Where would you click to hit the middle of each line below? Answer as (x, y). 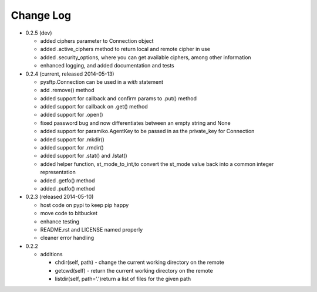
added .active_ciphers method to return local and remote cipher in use (125, 49)
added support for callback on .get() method (94, 107)
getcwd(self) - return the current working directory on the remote (134, 270)
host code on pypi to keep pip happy (85, 205)
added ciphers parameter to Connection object (97, 40)
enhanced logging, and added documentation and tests (107, 66)
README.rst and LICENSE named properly (92, 229)
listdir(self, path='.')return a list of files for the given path (123, 279)
